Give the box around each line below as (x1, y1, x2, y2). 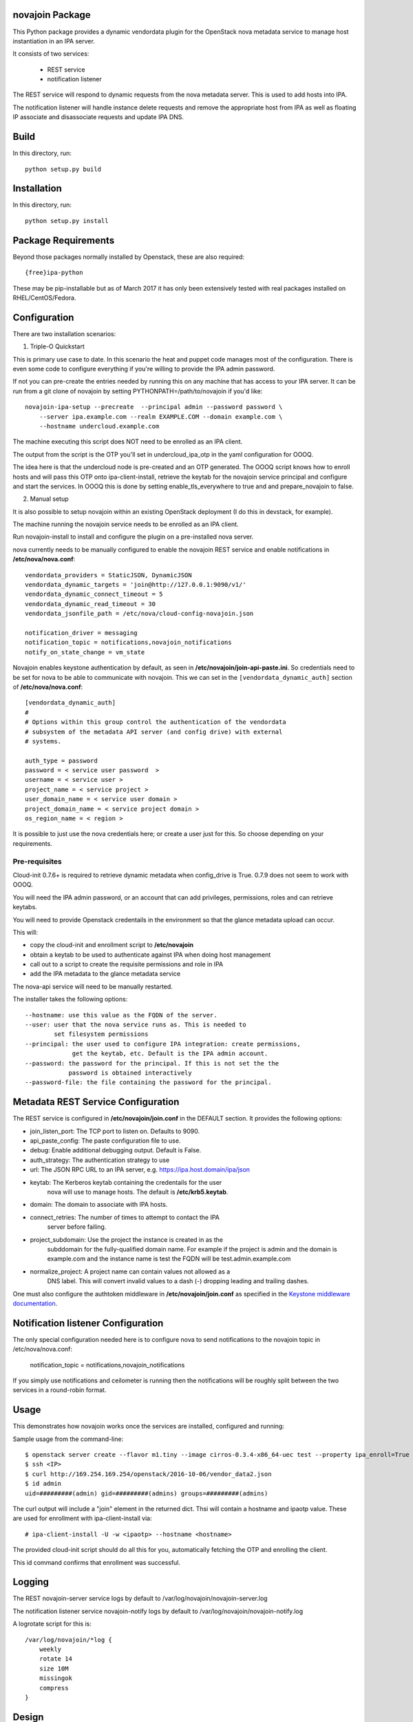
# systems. (25, 737, 62, 745)
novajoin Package (12, 9, 91, 21)
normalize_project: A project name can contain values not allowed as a (30, 1267, 231, 1276)
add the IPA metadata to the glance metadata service (30, 970, 181, 978)
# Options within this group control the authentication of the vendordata (25, 718, 286, 726)
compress (39, 1684, 69, 1692)
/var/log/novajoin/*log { (25, 1636, 113, 1643)
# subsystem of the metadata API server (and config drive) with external (25, 727, 283, 736)
